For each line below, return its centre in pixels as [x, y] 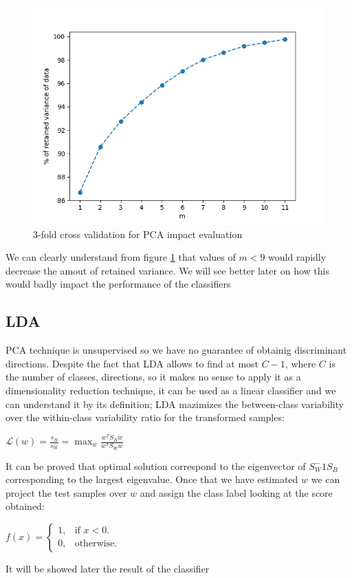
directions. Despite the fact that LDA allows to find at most [132, 363]
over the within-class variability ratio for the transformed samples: [145, 417]
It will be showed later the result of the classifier [108, 568]
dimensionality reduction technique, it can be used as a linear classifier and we [171, 390]
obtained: [25, 506]
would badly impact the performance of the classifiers [118, 284]
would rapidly [297, 257]
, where [300, 363]
